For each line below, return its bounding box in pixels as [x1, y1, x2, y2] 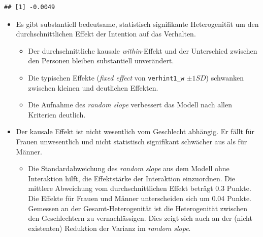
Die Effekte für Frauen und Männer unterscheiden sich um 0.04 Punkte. [28, 192, 251, 203]
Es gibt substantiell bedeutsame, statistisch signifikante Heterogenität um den [16, 18, 259, 29]
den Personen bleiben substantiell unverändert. [28, 55, 174, 66]
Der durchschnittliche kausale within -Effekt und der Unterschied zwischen [28, 45, 257, 56]
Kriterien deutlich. [28, 109, 86, 120]
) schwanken [206, 72, 244, 83]
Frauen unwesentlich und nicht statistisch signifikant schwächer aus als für [16, 136, 247, 146]
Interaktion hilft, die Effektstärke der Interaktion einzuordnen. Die [28, 173, 236, 183]
